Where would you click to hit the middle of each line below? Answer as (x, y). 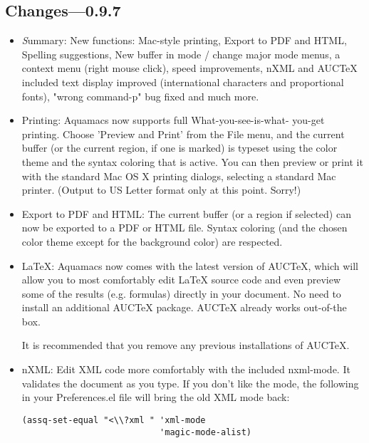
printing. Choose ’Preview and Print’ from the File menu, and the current (183, 134)
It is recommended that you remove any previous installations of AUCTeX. (186, 345)
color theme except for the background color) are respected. (152, 241)
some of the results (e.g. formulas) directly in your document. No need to (181, 293)
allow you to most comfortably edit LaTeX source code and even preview (181, 280)
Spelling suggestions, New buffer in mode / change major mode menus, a (181, 54)
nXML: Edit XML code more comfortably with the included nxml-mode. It (186, 369)
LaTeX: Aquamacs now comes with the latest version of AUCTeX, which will (190, 265)
